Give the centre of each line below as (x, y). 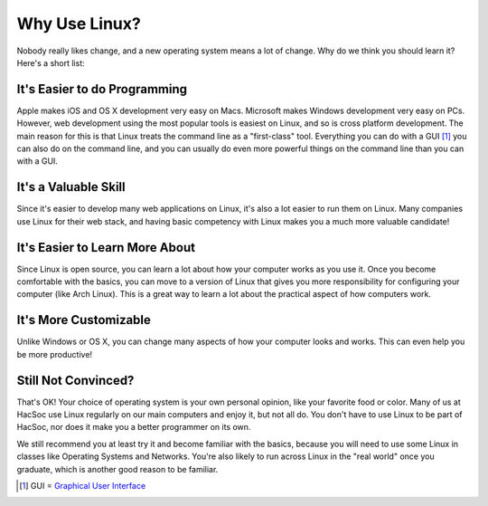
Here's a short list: (51, 62)
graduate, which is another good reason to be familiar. (117, 469)
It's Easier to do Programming (102, 89)
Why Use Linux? (79, 24)
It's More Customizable (84, 320)
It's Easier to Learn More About (106, 248)
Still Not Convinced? (75, 380)
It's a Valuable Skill (71, 187)
